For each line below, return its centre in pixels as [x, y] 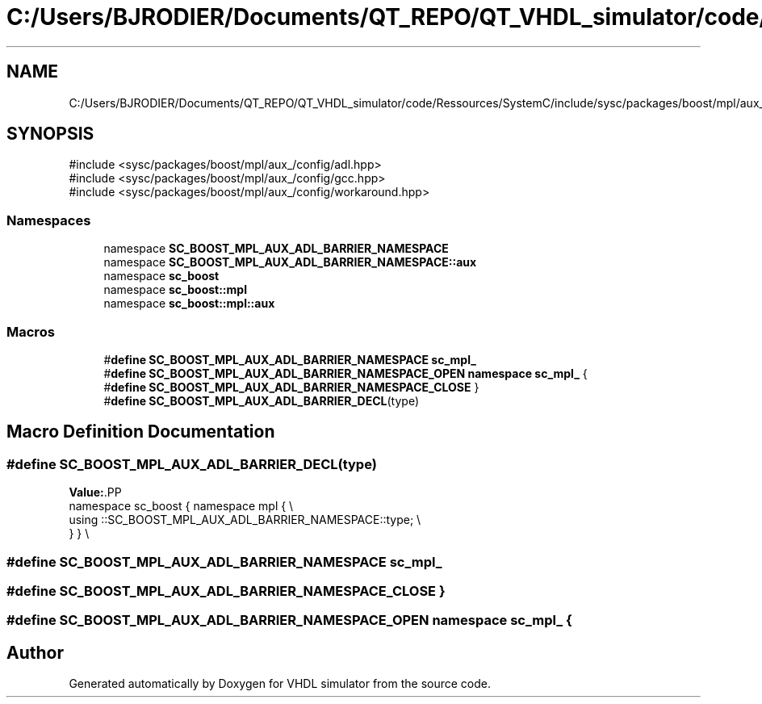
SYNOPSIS [50, 134]
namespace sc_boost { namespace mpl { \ [181, 506]
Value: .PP [95, 492]
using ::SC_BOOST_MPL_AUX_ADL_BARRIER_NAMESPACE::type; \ [245, 520]
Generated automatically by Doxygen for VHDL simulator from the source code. [280, 684]
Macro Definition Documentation [141, 432]
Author [35, 652]
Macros [31, 331]
